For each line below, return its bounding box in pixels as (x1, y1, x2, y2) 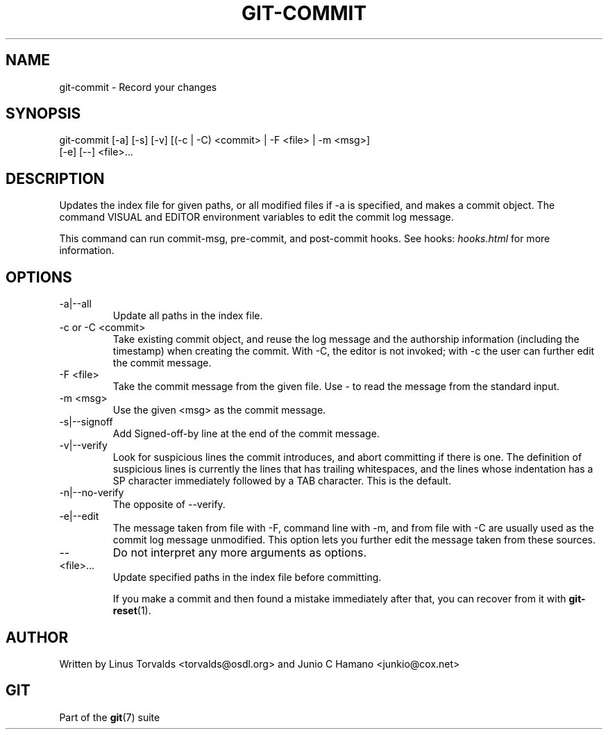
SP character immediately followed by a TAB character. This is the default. (112, 475, 451, 487)
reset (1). (112, 605, 151, 617)
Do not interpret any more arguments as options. (112, 546, 367, 560)
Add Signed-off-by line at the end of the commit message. (112, 428, 380, 440)
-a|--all (59, 298, 92, 310)
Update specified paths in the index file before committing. (112, 571, 382, 584)
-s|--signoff (59, 416, 113, 428)
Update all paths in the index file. (112, 310, 263, 322)
